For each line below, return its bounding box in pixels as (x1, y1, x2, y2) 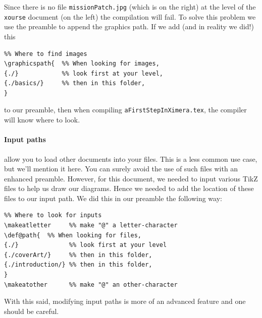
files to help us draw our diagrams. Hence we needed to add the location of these (4, 183, 254, 194)
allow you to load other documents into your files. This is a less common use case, (4, 153, 257, 164)
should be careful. (4, 305, 59, 316)
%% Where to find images (4, 50, 87, 57)
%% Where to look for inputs (4, 212, 102, 219)
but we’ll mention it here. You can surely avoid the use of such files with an (4, 163, 238, 174)
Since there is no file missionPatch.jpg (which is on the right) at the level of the (4, 2, 256, 12)
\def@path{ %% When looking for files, (4, 231, 142, 239)
